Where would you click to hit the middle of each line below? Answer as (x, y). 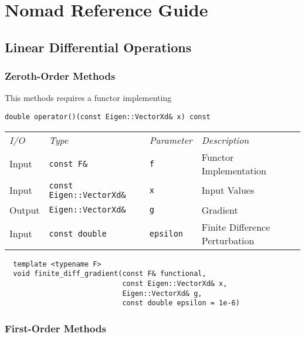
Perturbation (228, 240)
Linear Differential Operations (98, 47)
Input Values (228, 190)
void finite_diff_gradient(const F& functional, (110, 274)
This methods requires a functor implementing (88, 98)
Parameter (171, 140)
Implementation (234, 170)
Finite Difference (236, 227)
